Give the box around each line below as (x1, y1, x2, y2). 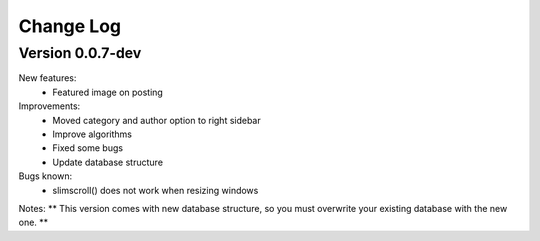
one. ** (18, 216, 49, 229)
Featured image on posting (52, 86, 164, 98)
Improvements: (18, 100, 81, 112)
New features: (18, 72, 77, 84)
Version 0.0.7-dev (18, 44, 142, 62)
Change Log (18, 15, 122, 37)
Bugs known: (18, 170, 73, 182)
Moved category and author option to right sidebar (52, 114, 262, 126)
